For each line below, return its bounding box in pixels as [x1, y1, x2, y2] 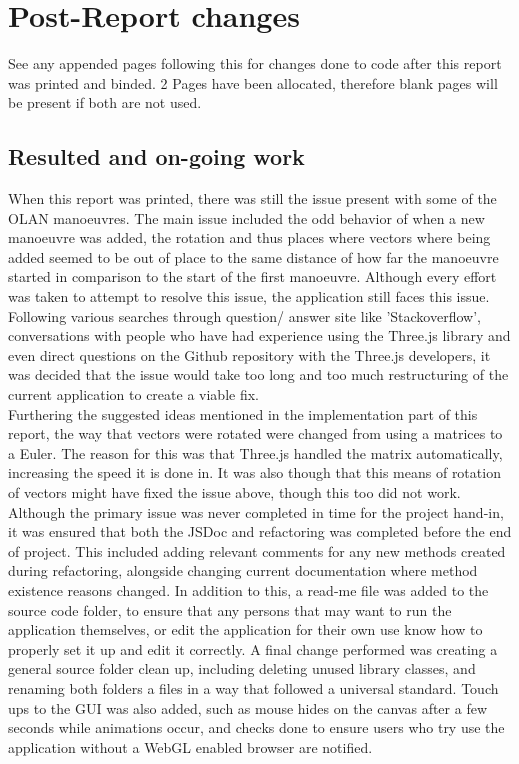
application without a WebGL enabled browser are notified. [8, 736, 373, 757]
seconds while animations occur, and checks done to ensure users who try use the [8, 717, 505, 738]
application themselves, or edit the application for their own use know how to [8, 619, 483, 640]
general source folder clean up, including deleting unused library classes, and [8, 658, 476, 679]
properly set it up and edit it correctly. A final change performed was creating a [8, 638, 498, 659]
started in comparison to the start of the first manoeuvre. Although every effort [8, 266, 497, 287]
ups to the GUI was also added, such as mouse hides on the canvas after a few [8, 697, 488, 718]
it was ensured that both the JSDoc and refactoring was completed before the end [8, 521, 512, 542]
